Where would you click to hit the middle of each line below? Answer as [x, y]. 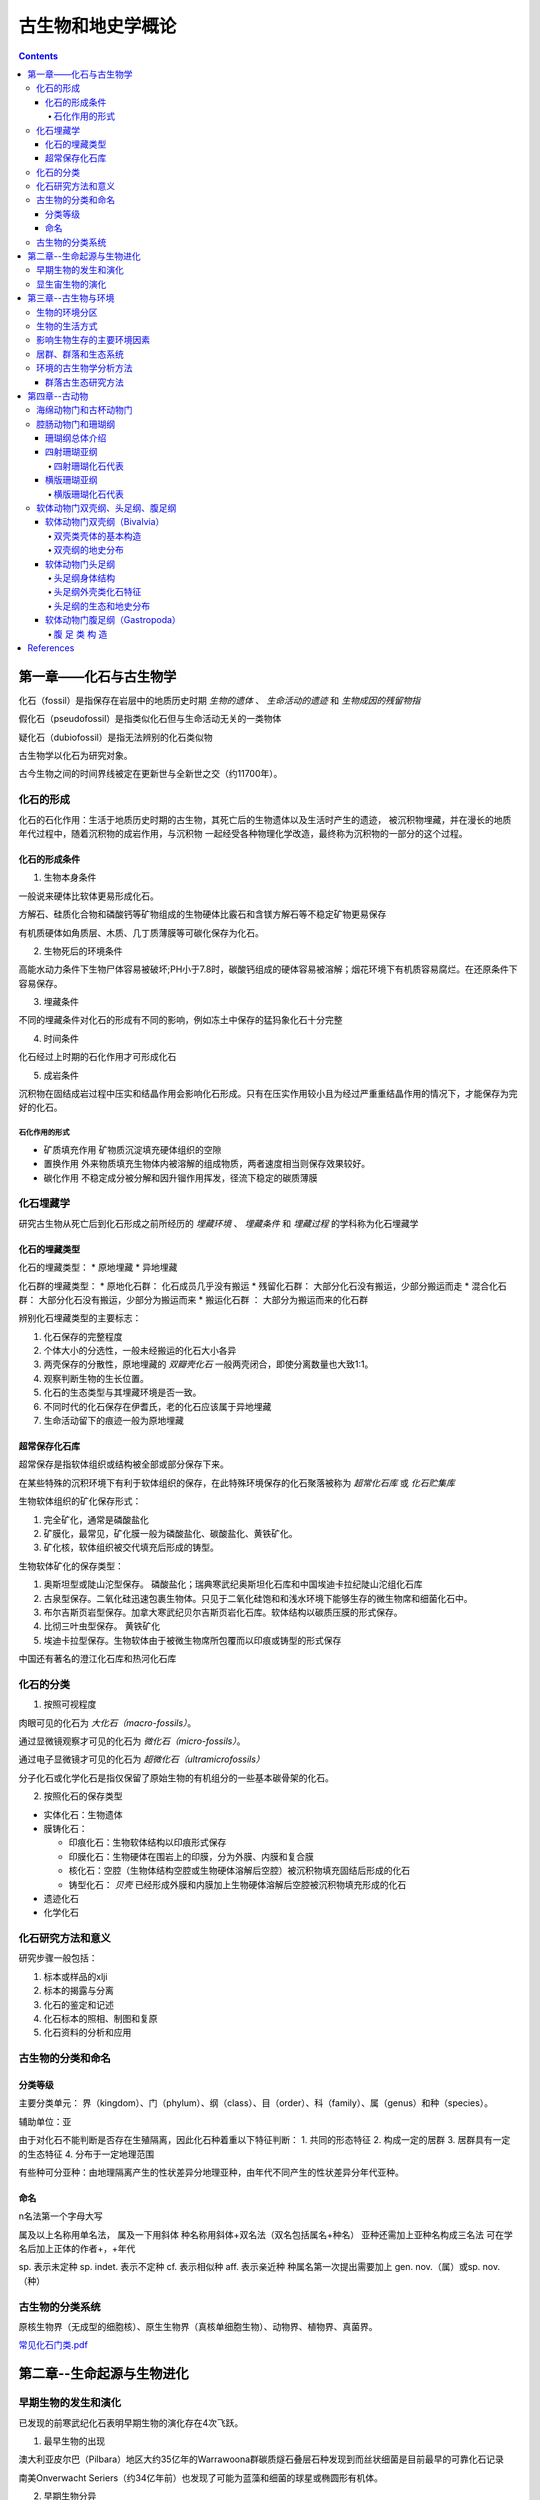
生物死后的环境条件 [83, 951]
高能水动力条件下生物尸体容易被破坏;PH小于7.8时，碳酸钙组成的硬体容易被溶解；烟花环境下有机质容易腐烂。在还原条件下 [268, 969]
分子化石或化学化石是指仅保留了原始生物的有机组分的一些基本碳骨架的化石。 [176, 1777]
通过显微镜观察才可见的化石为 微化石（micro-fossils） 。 [132, 1741]
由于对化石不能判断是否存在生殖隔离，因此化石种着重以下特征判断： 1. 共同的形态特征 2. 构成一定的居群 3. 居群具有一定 [264, 2140]
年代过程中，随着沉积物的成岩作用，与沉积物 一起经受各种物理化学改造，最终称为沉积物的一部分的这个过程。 [243, 833]
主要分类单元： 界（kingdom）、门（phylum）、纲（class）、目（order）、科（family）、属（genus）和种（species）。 [256, 2103]
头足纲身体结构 [84, 578]
